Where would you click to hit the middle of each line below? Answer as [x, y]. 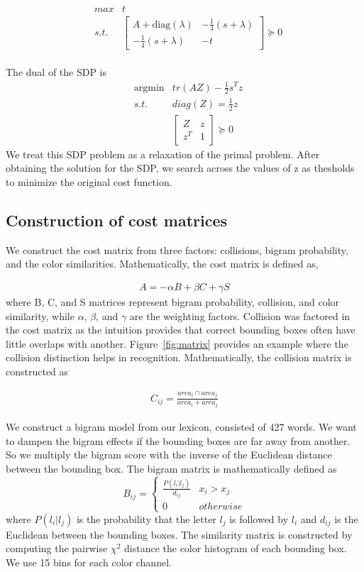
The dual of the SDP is [56, 72]
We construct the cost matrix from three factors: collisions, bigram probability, [177, 249]
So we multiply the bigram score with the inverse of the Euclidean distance [169, 455]
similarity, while [40, 315]
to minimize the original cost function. [89, 181]
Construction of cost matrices [117, 220]
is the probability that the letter [146, 518]
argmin [149, 88]
